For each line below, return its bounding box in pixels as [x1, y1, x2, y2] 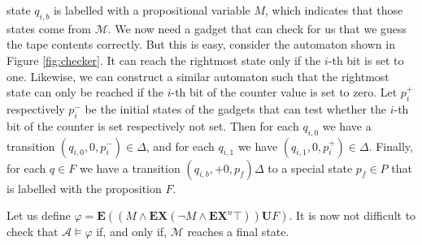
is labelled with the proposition [7, 179, 162, 196]
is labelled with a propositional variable [53, 2, 250, 18]
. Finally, [368, 137, 413, 154]
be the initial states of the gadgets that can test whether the [85, 100, 386, 117]
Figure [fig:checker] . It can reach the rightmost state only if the [7, 51, 321, 68]
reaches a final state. [187, 223, 289, 240]
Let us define [7, 207, 71, 224]
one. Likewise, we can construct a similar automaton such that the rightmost [7, 67, 389, 84]
